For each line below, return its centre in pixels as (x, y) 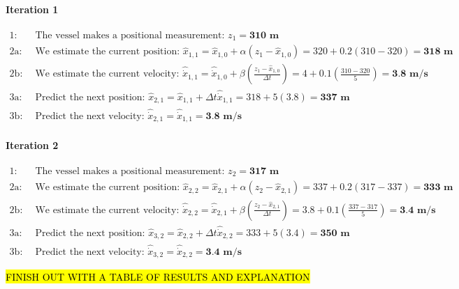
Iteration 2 (32, 144)
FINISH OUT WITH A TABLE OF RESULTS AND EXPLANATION (158, 277)
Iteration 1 (32, 9)
